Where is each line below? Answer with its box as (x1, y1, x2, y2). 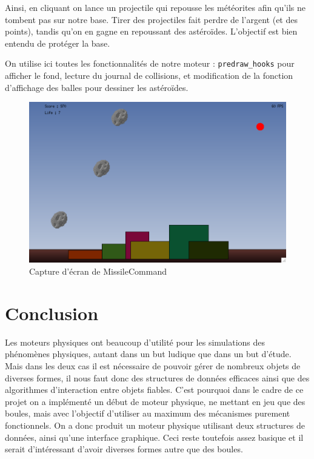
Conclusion (5, 300, 99, 325)
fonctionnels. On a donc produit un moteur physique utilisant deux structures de (5, 418, 305, 431)
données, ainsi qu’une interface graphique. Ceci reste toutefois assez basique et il (5, 431, 304, 443)
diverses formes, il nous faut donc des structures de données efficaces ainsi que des (5, 371, 310, 384)
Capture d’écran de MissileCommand (29, 265, 167, 278)
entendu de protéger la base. (5, 36, 110, 49)
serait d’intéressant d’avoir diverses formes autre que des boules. (5, 443, 243, 455)
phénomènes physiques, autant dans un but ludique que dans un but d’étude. (5, 347, 292, 360)
